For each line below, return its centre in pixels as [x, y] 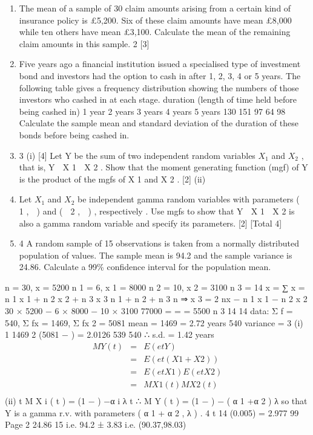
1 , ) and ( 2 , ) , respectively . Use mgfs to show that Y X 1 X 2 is [157, 211]
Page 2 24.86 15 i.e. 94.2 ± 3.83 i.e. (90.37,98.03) [96, 424]
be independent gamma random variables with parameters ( [189, 199]
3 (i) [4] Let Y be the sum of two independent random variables [137, 155]
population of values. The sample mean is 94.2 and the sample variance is [156, 255]
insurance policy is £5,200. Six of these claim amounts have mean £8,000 [155, 20]
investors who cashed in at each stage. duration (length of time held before [158, 99]
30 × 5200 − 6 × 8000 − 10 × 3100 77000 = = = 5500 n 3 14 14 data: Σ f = [149, 311]
